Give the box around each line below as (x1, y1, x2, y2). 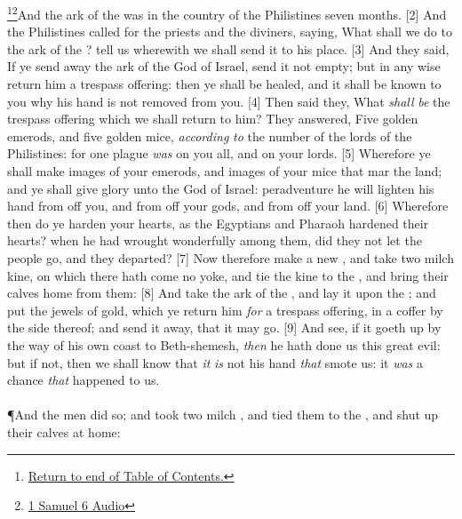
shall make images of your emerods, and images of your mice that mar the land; (7, 162, 442, 180)
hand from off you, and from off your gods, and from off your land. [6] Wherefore (7, 196, 449, 215)
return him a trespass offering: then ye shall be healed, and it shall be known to (7, 75, 442, 93)
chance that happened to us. (7, 371, 160, 389)
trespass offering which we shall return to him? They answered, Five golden (7, 109, 418, 128)
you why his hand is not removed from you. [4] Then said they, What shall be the (7, 92, 450, 110)
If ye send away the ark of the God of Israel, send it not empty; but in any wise (7, 57, 441, 76)
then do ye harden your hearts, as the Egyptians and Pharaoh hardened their (7, 213, 429, 232)
